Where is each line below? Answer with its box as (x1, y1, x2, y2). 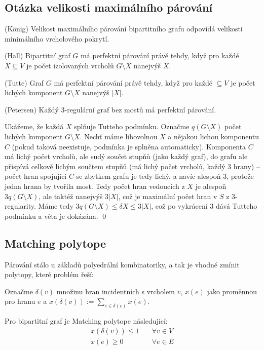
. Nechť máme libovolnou (80, 131, 158, 141)
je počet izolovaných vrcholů (26, 60, 114, 70)
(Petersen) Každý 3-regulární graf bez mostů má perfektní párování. (5, 104, 216, 114)
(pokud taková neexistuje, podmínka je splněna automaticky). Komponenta (12, 141, 246, 151)
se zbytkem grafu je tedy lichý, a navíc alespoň (76, 171, 221, 181)
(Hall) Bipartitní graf (5, 50, 70, 61)
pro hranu (5, 296, 35, 306)
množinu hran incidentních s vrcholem (56, 286, 175, 296)
